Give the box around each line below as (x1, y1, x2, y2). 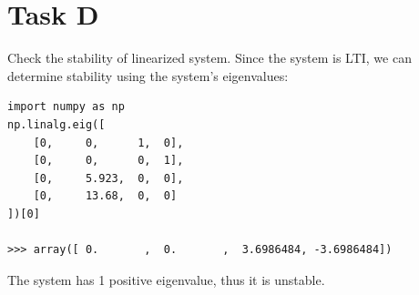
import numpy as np (7, 100, 125, 114)
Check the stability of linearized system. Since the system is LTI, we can (7, 48, 412, 67)
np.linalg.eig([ (7, 117, 106, 131)
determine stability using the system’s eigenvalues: (7, 66, 289, 85)
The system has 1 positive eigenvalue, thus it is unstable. (7, 270, 325, 289)
